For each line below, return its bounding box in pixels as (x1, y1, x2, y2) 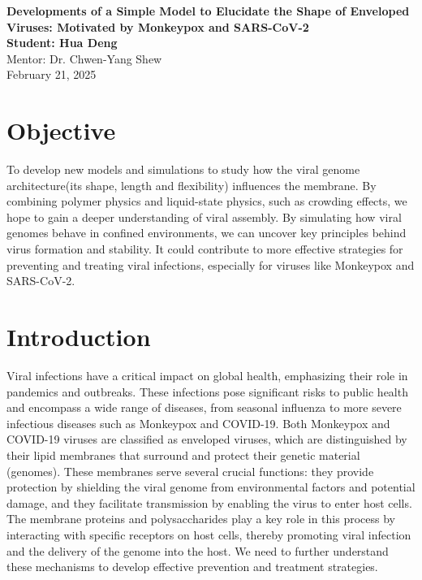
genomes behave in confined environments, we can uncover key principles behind (6, 224, 407, 241)
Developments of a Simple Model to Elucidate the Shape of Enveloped (6, 2, 410, 19)
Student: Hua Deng (6, 34, 118, 51)
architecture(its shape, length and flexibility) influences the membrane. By (6, 176, 377, 193)
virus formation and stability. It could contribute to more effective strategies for (6, 240, 403, 258)
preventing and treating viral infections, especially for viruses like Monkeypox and (6, 256, 415, 273)
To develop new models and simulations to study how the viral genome (6, 161, 360, 178)
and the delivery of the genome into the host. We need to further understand (6, 542, 389, 559)
